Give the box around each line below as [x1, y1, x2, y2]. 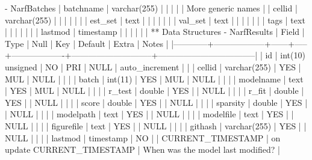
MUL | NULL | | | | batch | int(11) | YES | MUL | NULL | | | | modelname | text [5, 72, 304, 85]
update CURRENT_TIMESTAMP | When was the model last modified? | [5, 143, 280, 156]
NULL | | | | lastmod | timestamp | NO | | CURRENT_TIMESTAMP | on [5, 131, 281, 144]
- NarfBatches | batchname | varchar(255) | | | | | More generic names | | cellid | [5, 2, 298, 14]
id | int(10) [265, 49, 305, 61]
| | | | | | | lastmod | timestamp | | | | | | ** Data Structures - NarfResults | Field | [5, 25, 305, 38]
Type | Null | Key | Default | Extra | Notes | [5, 37, 169, 49]
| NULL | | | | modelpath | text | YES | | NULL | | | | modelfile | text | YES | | [5, 108, 294, 120]
